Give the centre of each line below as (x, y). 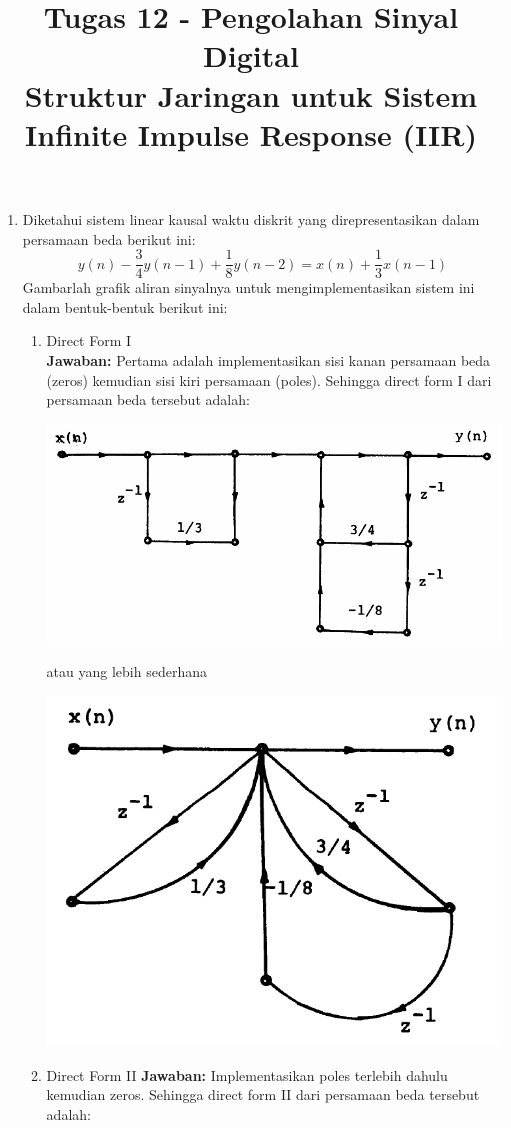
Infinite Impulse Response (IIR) (251, 133)
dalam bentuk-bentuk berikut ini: (125, 306)
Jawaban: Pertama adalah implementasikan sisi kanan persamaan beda (268, 359)
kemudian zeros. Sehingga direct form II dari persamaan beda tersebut (263, 1094)
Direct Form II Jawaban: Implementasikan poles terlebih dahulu (247, 1074)
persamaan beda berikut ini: (109, 238)
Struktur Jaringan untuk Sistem (251, 94)
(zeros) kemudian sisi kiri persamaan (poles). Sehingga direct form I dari (269, 379)
